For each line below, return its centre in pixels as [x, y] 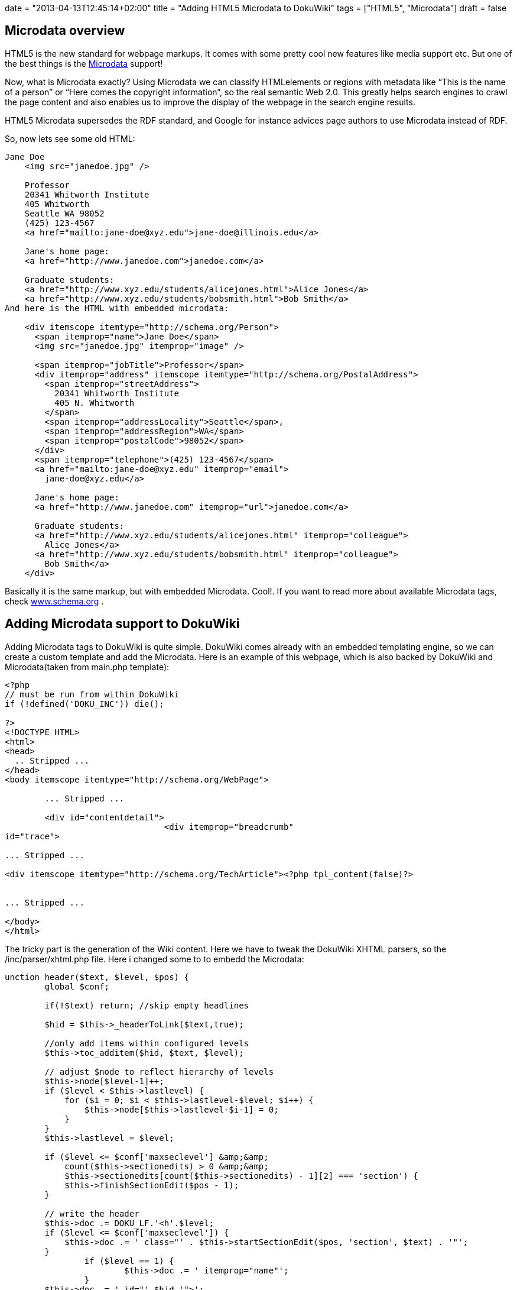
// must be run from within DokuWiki [92, 694]
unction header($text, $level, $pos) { [97, 977]
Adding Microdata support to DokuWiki [122, 624]
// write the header [92, 1213]
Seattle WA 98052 [64, 213]
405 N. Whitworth [95, 402]
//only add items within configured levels [147, 1043]
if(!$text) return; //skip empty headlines [147, 1005]
